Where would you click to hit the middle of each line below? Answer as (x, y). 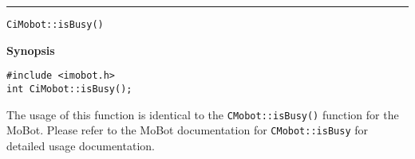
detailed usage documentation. (81, 145)
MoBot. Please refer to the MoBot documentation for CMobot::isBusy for (187, 130)
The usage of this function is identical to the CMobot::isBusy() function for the (203, 114)
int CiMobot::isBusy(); (69, 89)
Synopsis (31, 50)
